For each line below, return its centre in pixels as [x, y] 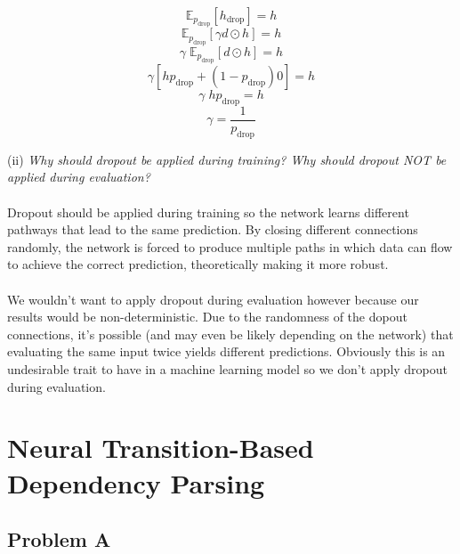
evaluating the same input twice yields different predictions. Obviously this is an [226, 351]
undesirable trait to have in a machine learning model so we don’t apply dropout [228, 369]
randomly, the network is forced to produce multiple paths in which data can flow [230, 246]
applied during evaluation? [79, 177]
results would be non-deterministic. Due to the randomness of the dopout [207, 317]
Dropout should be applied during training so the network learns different [208, 212]
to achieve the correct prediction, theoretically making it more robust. [198, 264]
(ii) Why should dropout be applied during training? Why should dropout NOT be [227, 159]
